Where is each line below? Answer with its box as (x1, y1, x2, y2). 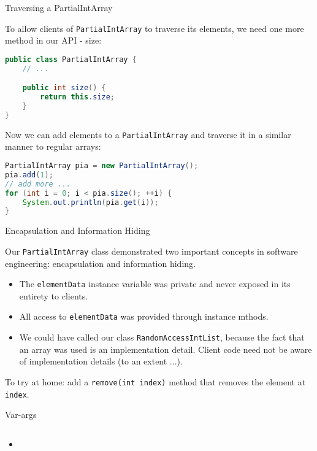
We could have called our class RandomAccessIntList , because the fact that (19, 331, 305, 343)
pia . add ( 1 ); (5, 170, 53, 179)
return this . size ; (40, 93, 115, 102)
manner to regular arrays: (5, 140, 101, 153)
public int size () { (22, 83, 106, 93)
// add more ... (5, 179, 71, 188)
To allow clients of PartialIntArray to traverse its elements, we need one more (5, 21, 304, 34)
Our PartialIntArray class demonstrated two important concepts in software (5, 244, 298, 257)
